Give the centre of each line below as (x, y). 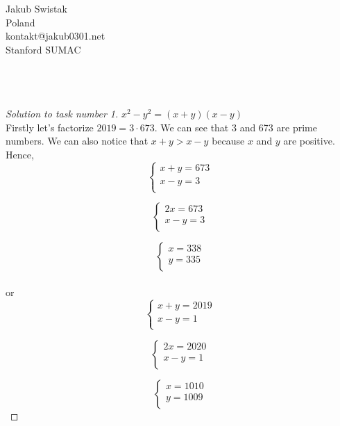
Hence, (20, 154)
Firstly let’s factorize (50, 127)
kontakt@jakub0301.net (56, 36)
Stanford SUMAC (43, 49)
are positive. (309, 141)
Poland (20, 22)
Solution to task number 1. (62, 114)
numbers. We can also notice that (77, 141)
